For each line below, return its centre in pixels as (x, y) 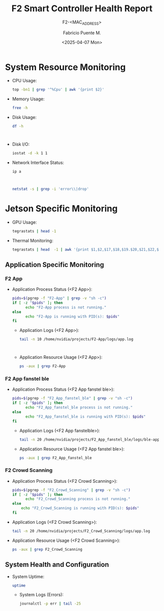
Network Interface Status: (38, 163)
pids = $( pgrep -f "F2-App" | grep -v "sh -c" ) (59, 298)
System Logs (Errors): (41, 595)
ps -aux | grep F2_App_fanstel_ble (55, 458)
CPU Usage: (24, 81)
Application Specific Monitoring (54, 265)
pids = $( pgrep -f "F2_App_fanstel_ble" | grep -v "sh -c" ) (72, 399)
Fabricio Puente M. (82, 33)
